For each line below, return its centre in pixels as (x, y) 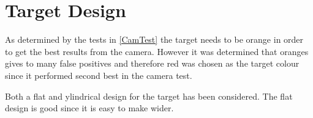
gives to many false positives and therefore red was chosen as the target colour (152, 63)
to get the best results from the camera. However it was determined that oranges (157, 51)
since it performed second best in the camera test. (99, 75)
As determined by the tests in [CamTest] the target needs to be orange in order (154, 39)
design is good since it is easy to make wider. (89, 108)
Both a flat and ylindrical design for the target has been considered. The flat (149, 96)
